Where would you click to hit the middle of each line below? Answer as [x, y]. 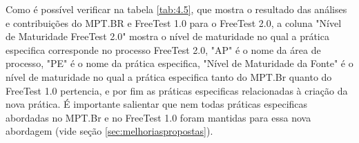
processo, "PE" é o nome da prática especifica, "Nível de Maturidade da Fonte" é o [179, 63]
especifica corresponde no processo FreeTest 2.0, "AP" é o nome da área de [163, 49]
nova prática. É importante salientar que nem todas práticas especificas [157, 104]
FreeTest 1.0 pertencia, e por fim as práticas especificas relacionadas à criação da [177, 90]
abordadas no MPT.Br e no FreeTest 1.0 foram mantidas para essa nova [158, 117]
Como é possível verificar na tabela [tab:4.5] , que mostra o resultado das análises [176, 9]
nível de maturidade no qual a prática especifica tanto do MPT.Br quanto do [169, 76]
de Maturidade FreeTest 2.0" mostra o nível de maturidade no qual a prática [167, 36]
